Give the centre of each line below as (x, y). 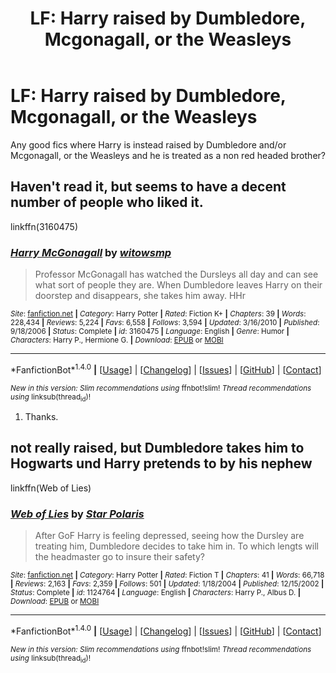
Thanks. (41, 417)
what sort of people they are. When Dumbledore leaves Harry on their (178, 285)
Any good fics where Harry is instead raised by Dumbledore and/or (148, 144)
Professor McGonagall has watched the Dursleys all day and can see (176, 274)
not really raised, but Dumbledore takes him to (157, 448)
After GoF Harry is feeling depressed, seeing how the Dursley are (169, 536)
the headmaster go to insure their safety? (119, 557)
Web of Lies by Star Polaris (77, 514)
